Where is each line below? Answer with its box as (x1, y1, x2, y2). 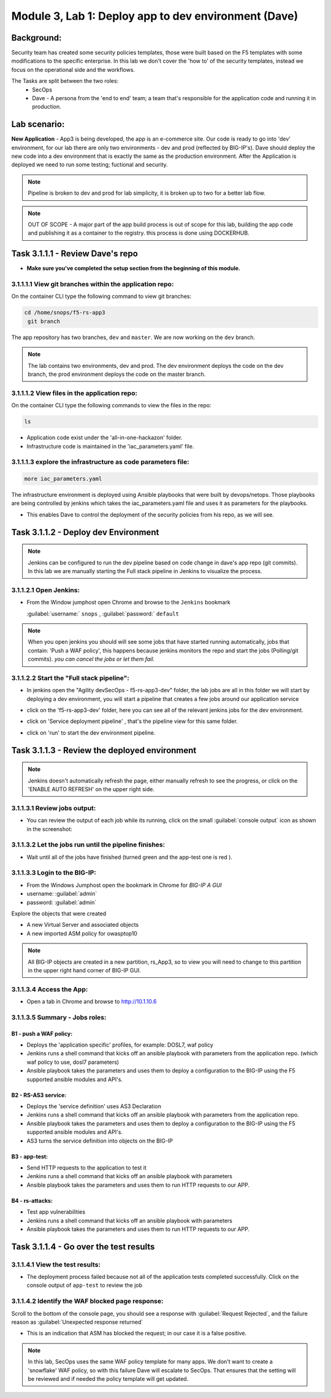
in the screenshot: (26, 825, 73, 832)
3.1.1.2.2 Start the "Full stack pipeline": (11, 673, 130, 682)
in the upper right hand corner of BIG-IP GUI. (28, 966, 141, 974)
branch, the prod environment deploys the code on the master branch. (28, 370, 206, 378)
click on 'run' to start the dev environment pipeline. (26, 728, 156, 736)
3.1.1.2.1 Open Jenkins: (11, 585, 80, 594)
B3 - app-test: (11, 1152, 48, 1160)
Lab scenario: (11, 119, 65, 130)
